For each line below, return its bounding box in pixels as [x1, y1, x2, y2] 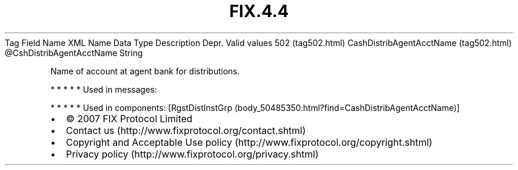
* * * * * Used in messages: [50, 84, 157, 94]
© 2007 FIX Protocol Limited [66, 112, 193, 125]
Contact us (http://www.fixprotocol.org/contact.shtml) [66, 124, 306, 136]
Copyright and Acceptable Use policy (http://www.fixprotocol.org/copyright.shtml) [66, 136, 433, 148]
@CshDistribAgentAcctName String [5, 47, 143, 58]
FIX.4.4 [229, 1, 289, 21]
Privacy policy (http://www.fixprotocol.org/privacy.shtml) [66, 148, 319, 160]
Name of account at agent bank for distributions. [50, 66, 240, 76]
